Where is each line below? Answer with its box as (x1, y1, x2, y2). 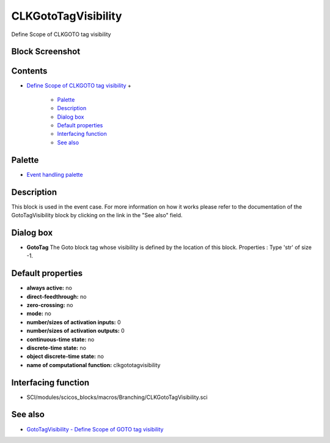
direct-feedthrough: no (26, 292, 87, 300)
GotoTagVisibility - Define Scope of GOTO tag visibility (26, 425, 164, 433)
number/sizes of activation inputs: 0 (26, 318, 122, 326)
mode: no (26, 310, 51, 318)
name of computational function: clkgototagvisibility (26, 361, 161, 368)
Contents (11, 66, 48, 76)
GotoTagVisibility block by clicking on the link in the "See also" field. (11, 212, 183, 219)
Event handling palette (26, 171, 83, 178)
